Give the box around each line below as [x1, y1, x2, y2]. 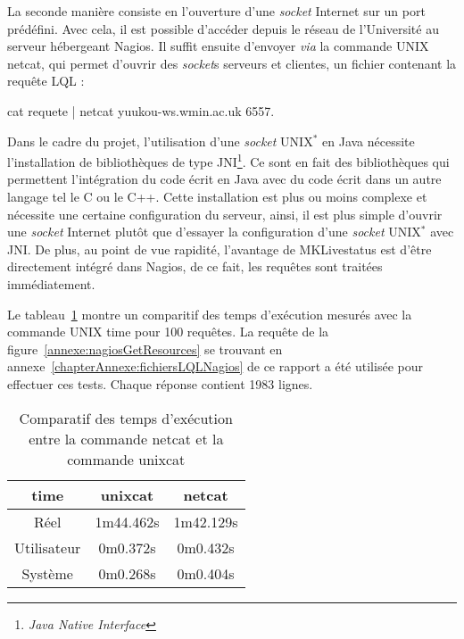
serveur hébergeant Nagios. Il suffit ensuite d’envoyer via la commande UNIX [7, 37, 429, 55]
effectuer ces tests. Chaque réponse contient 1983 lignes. [7, 374, 313, 393]
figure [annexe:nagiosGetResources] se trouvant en [7, 339, 283, 358]
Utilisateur [14, 536, 81, 558]
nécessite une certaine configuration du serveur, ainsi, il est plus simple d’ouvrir [7, 204, 443, 223]
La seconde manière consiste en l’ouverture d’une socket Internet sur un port [7, 2, 426, 20]
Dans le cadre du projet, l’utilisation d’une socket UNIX [7, 131, 313, 150]
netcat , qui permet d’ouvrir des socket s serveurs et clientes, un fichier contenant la [7, 54, 457, 72]
